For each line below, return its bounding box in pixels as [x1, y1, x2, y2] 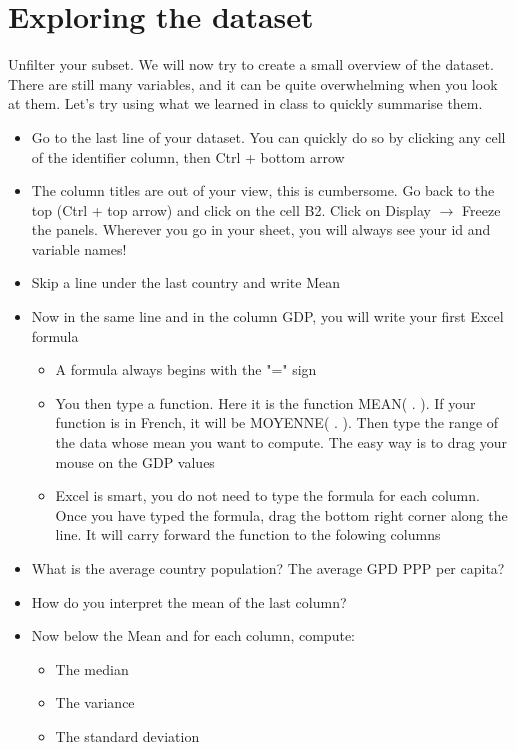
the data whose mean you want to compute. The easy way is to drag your [55, 432, 507, 453]
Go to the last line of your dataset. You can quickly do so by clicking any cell [31, 126, 506, 147]
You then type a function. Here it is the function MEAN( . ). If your [55, 392, 476, 413]
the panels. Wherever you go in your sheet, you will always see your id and [31, 219, 491, 240]
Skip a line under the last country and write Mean [31, 272, 341, 293]
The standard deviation [55, 725, 200, 746]
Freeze [462, 199, 501, 220]
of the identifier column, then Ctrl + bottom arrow [31, 146, 345, 167]
